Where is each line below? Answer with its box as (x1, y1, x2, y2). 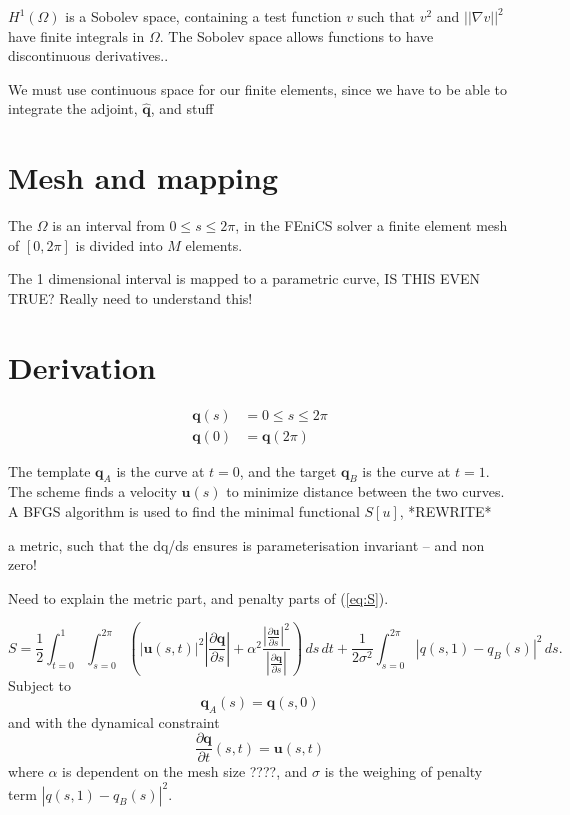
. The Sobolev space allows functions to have (159, 25, 434, 46)
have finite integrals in (8, 25, 145, 46)
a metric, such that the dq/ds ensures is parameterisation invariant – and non (8, 534, 485, 555)
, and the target (239, 460, 337, 481)
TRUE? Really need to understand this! (8, 287, 253, 308)
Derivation (8, 346, 156, 387)
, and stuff (150, 98, 214, 119)
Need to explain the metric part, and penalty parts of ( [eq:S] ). (8, 587, 389, 608)
